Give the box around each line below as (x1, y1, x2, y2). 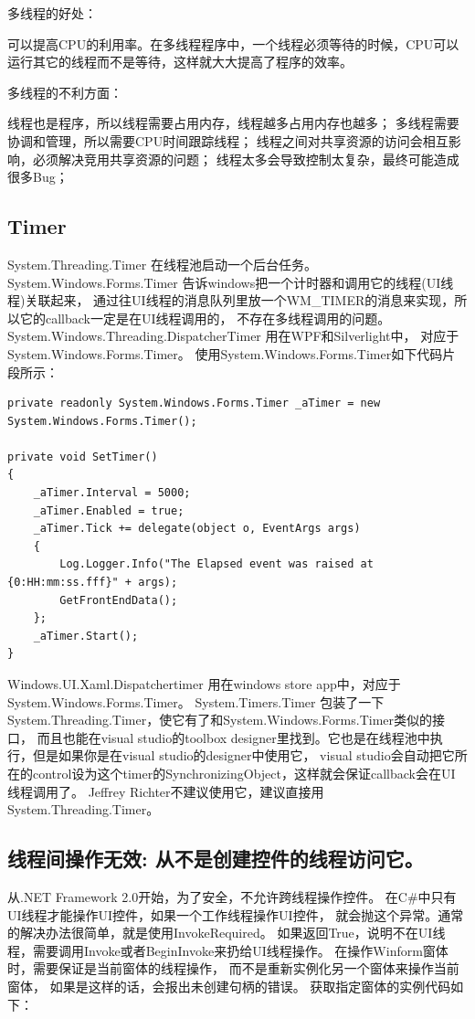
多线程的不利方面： (7, 82, 122, 101)
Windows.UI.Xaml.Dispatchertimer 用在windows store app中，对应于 (7, 674, 401, 694)
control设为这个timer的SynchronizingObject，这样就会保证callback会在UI (32, 763, 456, 782)
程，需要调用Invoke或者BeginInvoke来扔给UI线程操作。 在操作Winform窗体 (7, 940, 449, 960)
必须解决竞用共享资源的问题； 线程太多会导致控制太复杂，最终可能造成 (32, 149, 459, 168)
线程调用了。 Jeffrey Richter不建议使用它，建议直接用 (7, 781, 324, 801)
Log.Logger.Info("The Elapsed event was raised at (59, 557, 374, 571)
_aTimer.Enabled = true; (33, 504, 185, 517)
